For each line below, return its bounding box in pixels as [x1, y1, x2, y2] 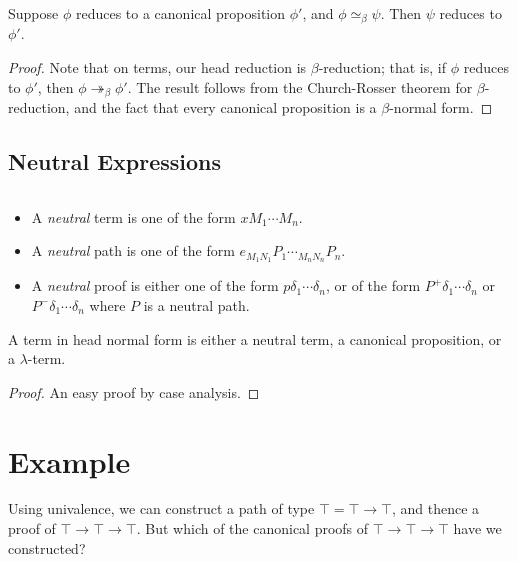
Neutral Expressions [8, 146, 222, 177]
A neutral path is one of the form [31, 240, 235, 261]
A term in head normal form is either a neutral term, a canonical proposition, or [8, 328, 502, 349]
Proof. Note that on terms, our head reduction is [8, 57, 307, 78]
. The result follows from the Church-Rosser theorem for [127, 76, 473, 97]
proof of [8, 518, 56, 539]
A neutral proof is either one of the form [31, 275, 279, 296]
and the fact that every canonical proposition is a [74, 97, 377, 118]
